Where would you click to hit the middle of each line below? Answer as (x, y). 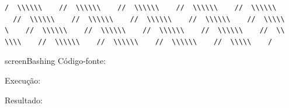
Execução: (23, 80)
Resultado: (24, 100)
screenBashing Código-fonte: (55, 61)
